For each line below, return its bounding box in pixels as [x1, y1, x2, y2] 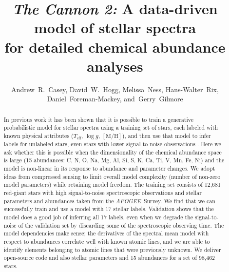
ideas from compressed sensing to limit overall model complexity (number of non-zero [3, 172, 221, 180]
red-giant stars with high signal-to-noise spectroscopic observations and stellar [3, 188, 202, 196]
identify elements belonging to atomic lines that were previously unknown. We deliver [3, 245, 221, 253]
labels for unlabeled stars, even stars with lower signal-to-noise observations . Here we [3, 140, 221, 148]
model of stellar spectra [34, 18, 196, 38]
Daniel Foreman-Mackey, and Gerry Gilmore [47, 94, 183, 104]
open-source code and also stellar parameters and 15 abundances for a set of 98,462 [3, 253, 215, 262]
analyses [87, 56, 143, 76]
